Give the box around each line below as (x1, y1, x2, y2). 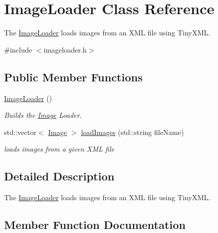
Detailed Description (4, 168, 115, 184)
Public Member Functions (4, 69, 143, 84)
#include (4, 44, 32, 55)
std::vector (4, 126, 36, 137)
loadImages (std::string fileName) (81, 126, 184, 137)
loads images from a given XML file (4, 144, 115, 154)
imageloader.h (43, 44, 87, 55)
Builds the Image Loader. (4, 110, 82, 120)
